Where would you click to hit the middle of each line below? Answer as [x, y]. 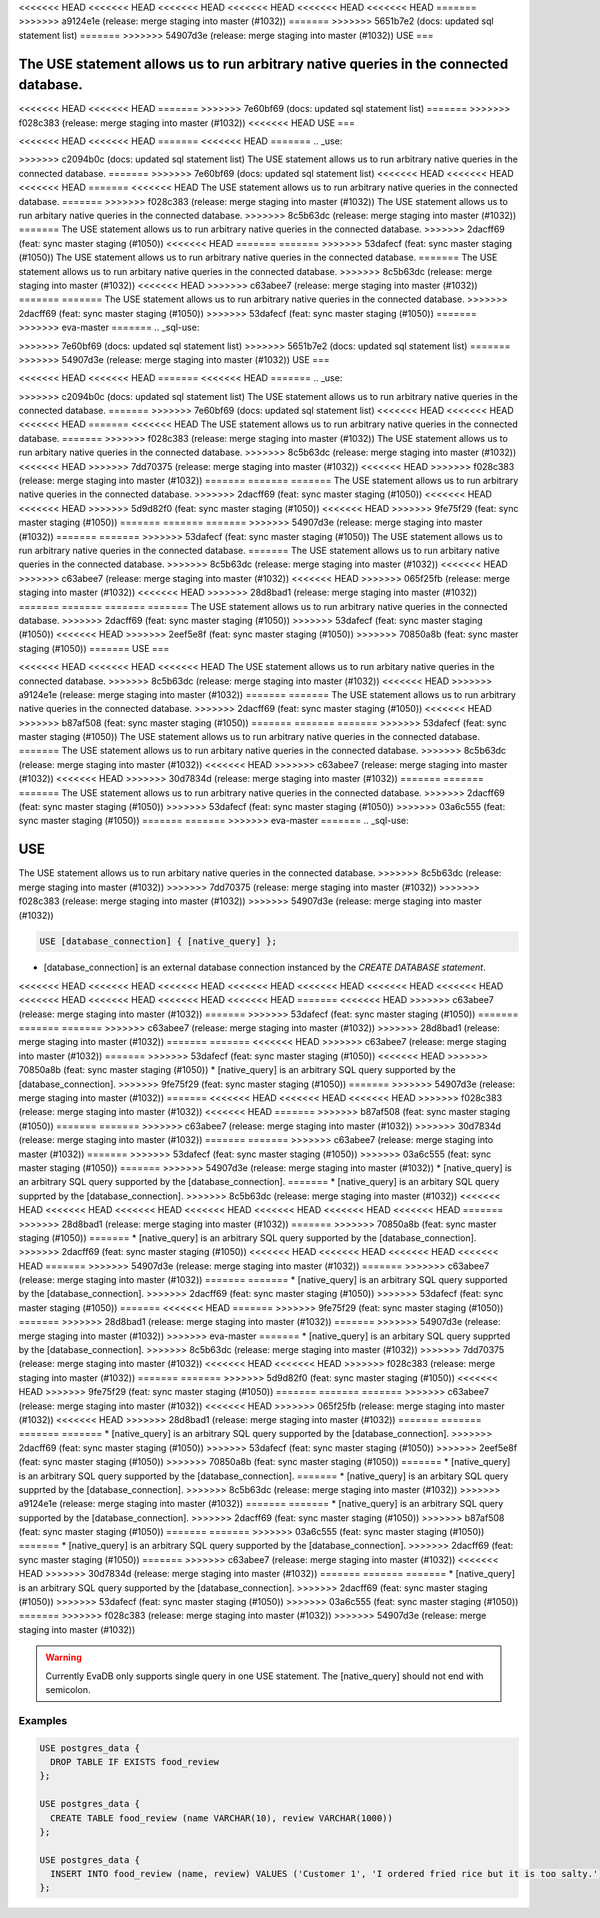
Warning [63, 1657]
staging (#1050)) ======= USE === [94, 648]
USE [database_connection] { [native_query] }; [158, 941]
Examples [43, 1720]
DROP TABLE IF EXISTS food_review [135, 1761]
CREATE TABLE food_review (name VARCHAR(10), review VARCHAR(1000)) [222, 1818]
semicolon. [68, 1689]
